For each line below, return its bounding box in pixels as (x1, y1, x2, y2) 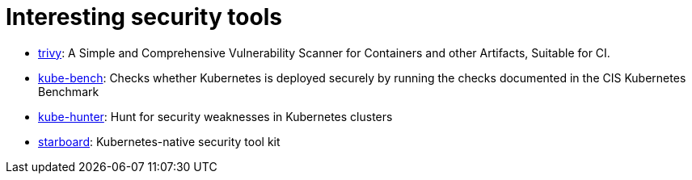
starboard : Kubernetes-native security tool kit (38, 134, 281, 149)
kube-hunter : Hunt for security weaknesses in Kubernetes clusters (38, 109, 393, 123)
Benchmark (38, 84, 99, 98)
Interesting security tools (6, 3, 282, 31)
